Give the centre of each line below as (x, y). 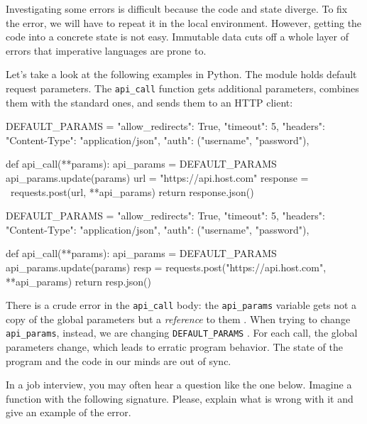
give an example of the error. (69, 412)
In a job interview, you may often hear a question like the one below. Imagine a (179, 385)
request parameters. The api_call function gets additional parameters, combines (182, 88)
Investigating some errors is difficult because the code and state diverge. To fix (177, 9)
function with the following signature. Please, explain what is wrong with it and (180, 398)
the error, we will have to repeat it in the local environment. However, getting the (184, 22)
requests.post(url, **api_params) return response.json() (132, 191)
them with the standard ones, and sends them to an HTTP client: (149, 102)
